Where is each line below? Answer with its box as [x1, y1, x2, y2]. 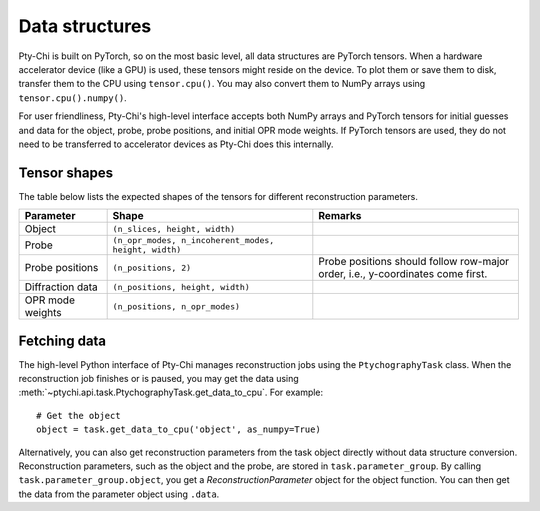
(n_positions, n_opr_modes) [112, 301, 240, 312]
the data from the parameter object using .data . [18, 488, 220, 500]
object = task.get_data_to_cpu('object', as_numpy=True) [36, 424, 322, 435]
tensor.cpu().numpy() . [18, 91, 127, 104]
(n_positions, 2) [112, 262, 192, 273]
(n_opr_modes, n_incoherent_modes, [112, 235, 275, 246]
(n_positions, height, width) [112, 281, 250, 292]
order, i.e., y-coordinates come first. [318, 267, 488, 281]
